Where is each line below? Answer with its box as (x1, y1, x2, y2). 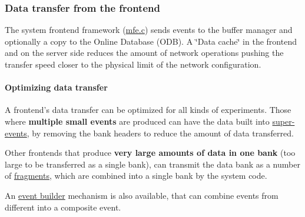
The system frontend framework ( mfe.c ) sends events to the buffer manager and (5, 24, 293, 36)
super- (272, 115, 295, 127)
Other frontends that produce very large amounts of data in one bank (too (5, 146, 296, 159)
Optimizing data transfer (5, 81, 108, 94)
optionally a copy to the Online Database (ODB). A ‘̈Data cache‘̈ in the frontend (5, 35, 297, 47)
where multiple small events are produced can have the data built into (5, 115, 270, 127)
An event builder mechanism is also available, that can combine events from (5, 189, 279, 201)
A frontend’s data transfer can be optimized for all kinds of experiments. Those (5, 104, 291, 116)
